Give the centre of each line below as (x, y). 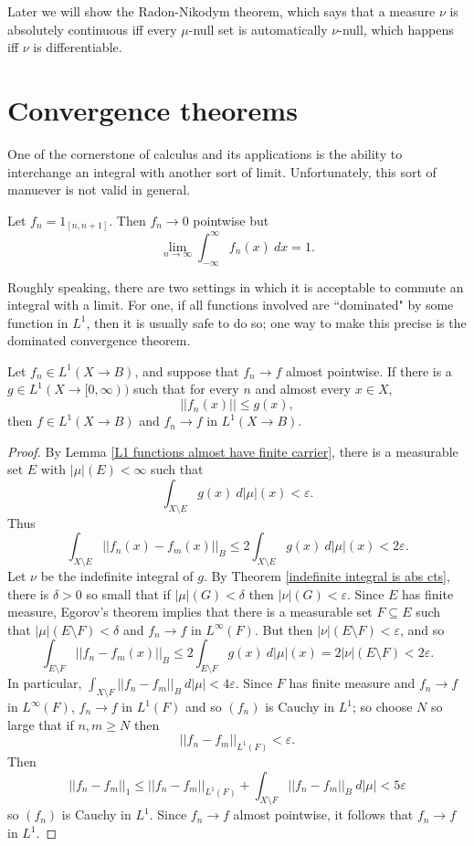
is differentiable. (78, 47)
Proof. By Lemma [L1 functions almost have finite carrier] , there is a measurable (233, 451)
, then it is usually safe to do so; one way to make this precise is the (276, 322)
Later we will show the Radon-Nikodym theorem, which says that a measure (221, 11)
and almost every (303, 389)
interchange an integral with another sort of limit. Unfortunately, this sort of (222, 171)
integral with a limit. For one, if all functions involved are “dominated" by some (231, 305)
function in (38, 322)
